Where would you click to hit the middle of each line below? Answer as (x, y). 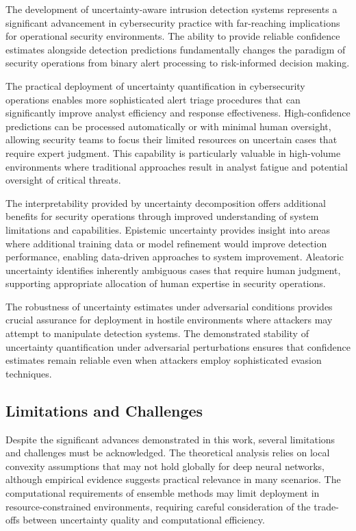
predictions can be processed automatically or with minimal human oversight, (168, 126)
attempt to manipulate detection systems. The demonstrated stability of (157, 333)
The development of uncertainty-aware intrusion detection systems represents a (171, 9)
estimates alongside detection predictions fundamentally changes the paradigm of (176, 49)
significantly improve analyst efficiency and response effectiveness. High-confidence (178, 113)
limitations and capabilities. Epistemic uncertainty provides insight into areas (168, 229)
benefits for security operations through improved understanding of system (162, 216)
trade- (326, 506)
